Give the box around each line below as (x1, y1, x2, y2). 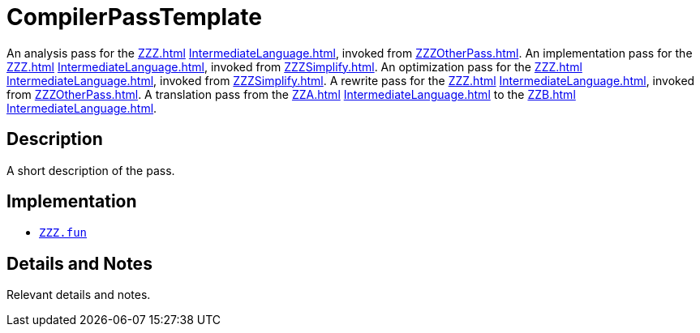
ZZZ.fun (39, 226, 88, 240)
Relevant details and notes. (6, 288, 151, 302)
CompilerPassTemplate (6, 3, 263, 31)
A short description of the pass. (6, 163, 175, 177)
